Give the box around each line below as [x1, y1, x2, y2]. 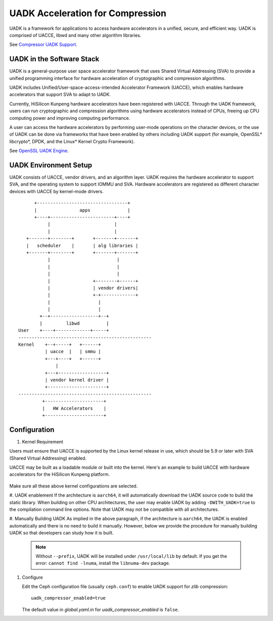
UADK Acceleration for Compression [9, 8, 167, 19]
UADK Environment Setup [9, 161, 93, 169]
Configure [22, 574, 43, 580]
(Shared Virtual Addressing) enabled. [9, 455, 87, 461]
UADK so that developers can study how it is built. [9, 530, 114, 536]
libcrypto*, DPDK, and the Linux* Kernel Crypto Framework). [9, 138, 135, 144]
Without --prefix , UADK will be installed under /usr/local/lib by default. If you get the [35, 553, 227, 559]
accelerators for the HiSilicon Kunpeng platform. [9, 471, 110, 477]
